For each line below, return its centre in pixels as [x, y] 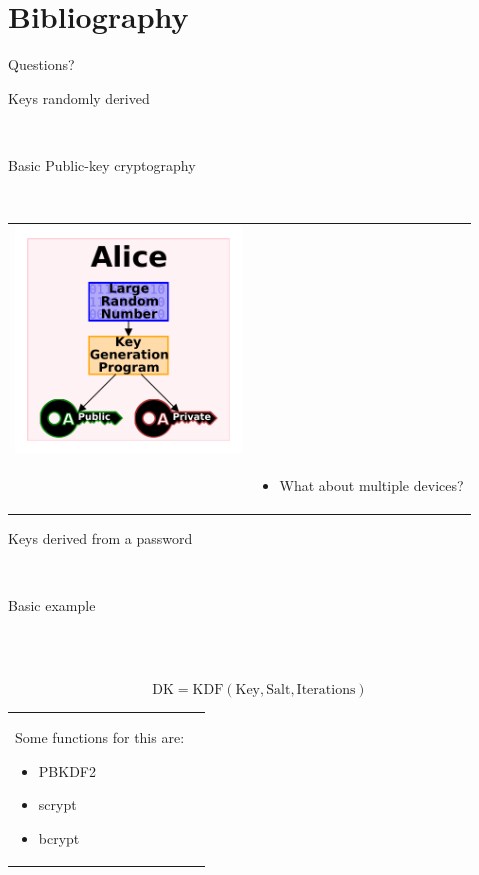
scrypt [57, 804]
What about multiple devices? [371, 485]
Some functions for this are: [100, 737]
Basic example [52, 604]
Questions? [41, 64]
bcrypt [59, 838]
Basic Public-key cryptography [102, 164]
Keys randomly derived [79, 97]
